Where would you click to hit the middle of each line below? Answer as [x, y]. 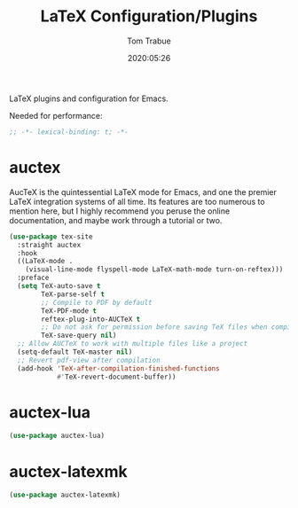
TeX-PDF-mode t [69, 311]
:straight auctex [49, 245]
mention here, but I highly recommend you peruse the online [120, 211]
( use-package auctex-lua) [57, 436]
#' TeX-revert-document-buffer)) [116, 377]
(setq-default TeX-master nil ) [75, 352]
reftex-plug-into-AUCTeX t [91, 319]
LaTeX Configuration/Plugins [149, 16]
